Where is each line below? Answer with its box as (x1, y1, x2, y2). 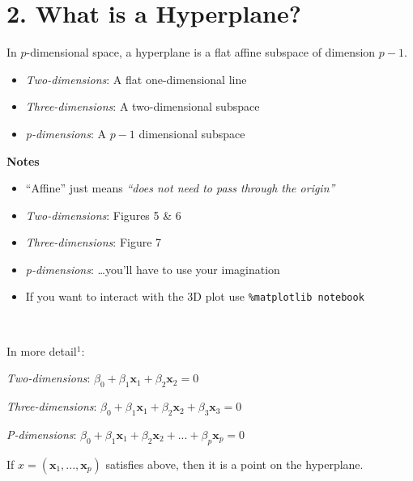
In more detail (6, 342, 77, 359)
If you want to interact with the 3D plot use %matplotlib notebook (25, 288, 364, 305)
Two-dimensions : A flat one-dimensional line (25, 70, 247, 87)
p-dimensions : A (25, 124, 107, 141)
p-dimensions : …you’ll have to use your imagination (25, 260, 280, 277)
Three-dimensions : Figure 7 (25, 234, 162, 251)
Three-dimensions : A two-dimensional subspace (25, 98, 260, 115)
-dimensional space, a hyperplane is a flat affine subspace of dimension (26, 44, 376, 61)
